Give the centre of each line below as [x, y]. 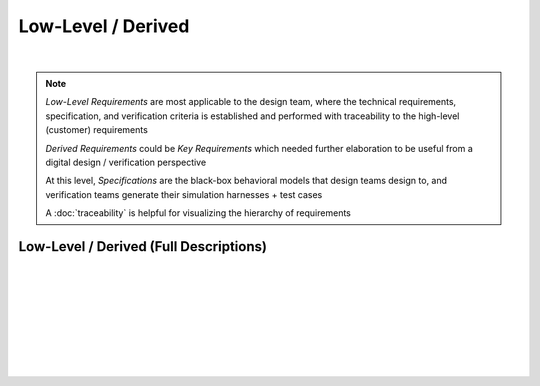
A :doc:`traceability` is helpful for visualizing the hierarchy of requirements [198, 213]
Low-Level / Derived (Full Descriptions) [142, 246]
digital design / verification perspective [126, 162]
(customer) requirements [97, 130]
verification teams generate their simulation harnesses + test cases [184, 194]
